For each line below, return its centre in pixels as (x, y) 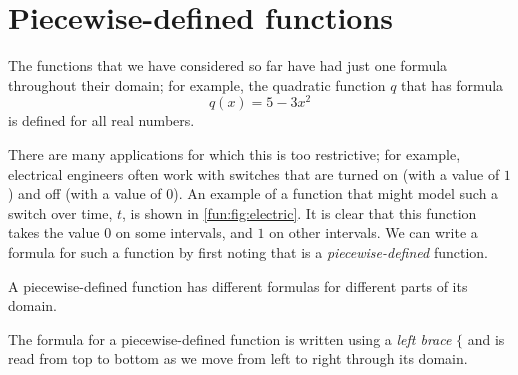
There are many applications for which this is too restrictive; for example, (234, 153)
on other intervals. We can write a (373, 232)
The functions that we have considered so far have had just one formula (228, 65)
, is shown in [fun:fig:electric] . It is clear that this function (299, 212)
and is (486, 338)
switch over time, (60, 212)
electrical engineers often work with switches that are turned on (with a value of (254, 173)
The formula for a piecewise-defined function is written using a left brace (230, 338)
